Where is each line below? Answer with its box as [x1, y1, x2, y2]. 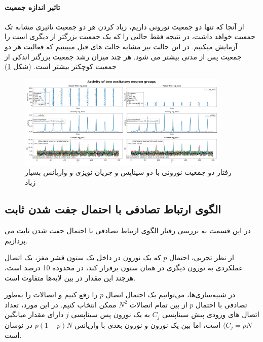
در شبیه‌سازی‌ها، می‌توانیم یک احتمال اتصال [105, 289, 236, 300]
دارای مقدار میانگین [5, 309, 64, 320]
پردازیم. [5, 235, 28, 245]
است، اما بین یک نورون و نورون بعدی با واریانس [74, 319, 221, 330]
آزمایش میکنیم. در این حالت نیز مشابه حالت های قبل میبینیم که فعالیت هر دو [5, 41, 238, 51]
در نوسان [5, 319, 33, 330]
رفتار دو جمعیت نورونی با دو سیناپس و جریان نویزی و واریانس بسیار [25, 166, 232, 177]
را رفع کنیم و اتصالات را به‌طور [5, 289, 98, 300]
